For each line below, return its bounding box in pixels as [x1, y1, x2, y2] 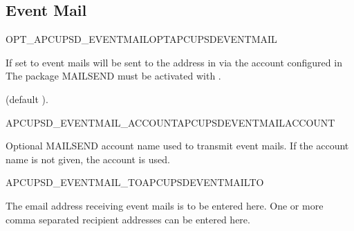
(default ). [6, 91, 48, 106]
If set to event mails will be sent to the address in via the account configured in [6, 55, 342, 69]
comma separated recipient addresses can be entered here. [6, 212, 250, 226]
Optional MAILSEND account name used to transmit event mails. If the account [6, 138, 349, 153]
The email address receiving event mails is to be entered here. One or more [6, 198, 324, 212]
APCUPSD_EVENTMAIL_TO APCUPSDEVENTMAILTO [6, 175, 264, 190]
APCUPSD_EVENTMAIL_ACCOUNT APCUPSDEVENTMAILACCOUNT [6, 115, 335, 129]
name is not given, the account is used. [6, 151, 170, 166]
